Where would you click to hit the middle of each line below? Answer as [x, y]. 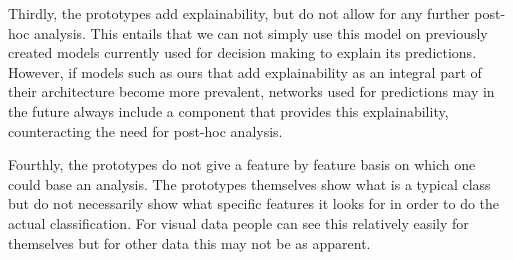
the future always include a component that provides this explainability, [228, 110]
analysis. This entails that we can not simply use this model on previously [261, 32]
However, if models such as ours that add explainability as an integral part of [245, 71]
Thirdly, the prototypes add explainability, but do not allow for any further [239, 13]
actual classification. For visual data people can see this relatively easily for [238, 222]
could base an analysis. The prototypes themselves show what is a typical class [249, 183]
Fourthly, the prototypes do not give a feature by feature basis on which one [242, 164]
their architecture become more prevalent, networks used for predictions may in [251, 91]
